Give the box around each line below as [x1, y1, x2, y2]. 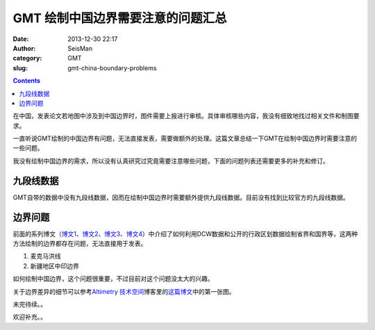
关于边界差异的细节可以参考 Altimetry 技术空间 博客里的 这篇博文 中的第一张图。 [12, 287, 235, 295]
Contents [12, 76, 41, 85]
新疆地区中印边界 [30, 261, 79, 270]
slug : [12, 63, 28, 72]
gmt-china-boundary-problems [67, 63, 157, 72]
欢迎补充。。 [12, 313, 47, 321]
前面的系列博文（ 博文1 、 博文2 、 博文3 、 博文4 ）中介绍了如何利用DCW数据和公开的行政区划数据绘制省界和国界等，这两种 [12, 229, 358, 238]
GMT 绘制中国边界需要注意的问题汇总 [12, 10, 227, 26]
